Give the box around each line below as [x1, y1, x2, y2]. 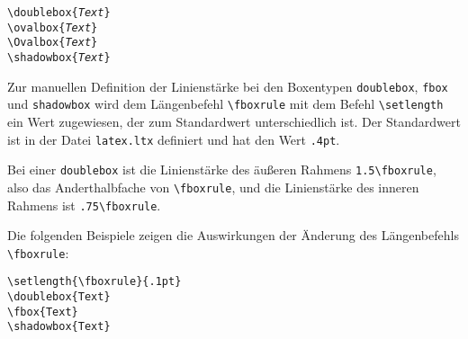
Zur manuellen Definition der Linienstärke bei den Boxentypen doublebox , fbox [7, 76, 448, 95]
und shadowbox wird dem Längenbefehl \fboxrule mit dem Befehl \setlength [7, 94, 444, 113]
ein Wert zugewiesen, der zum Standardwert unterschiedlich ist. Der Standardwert [7, 112, 461, 130]
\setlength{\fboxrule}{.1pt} [7, 275, 182, 289]
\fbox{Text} [7, 305, 78, 318]
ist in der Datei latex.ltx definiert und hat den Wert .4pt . [7, 129, 340, 148]
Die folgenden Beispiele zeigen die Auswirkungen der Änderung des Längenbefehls [7, 226, 459, 245]
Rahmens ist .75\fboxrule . [7, 195, 161, 214]
